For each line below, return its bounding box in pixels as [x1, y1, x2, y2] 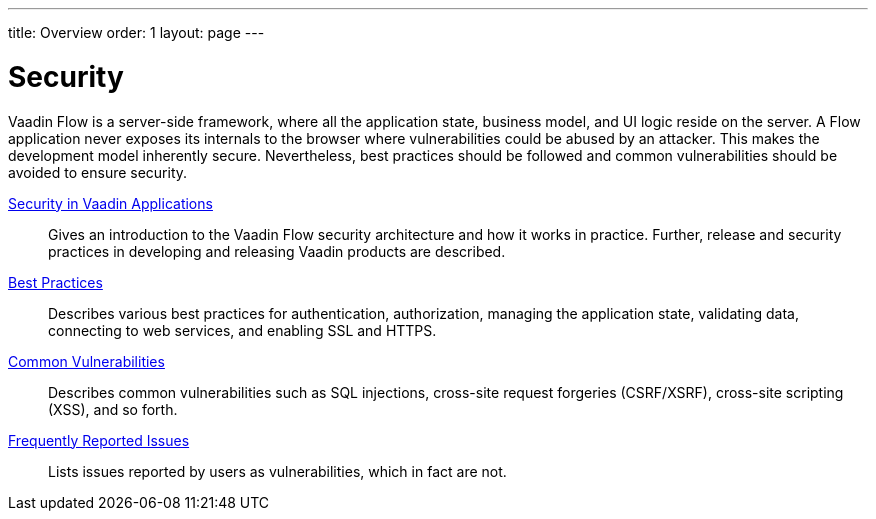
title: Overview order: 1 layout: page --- [8, 24, 265, 41]
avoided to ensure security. [8, 163, 188, 181]
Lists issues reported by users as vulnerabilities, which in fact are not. [48, 462, 507, 480]
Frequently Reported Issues [8, 431, 190, 449]
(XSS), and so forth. [48, 400, 178, 418]
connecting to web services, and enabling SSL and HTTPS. [48, 321, 437, 339]
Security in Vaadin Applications [8, 194, 213, 212]
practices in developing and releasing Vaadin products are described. [48, 242, 506, 260]
